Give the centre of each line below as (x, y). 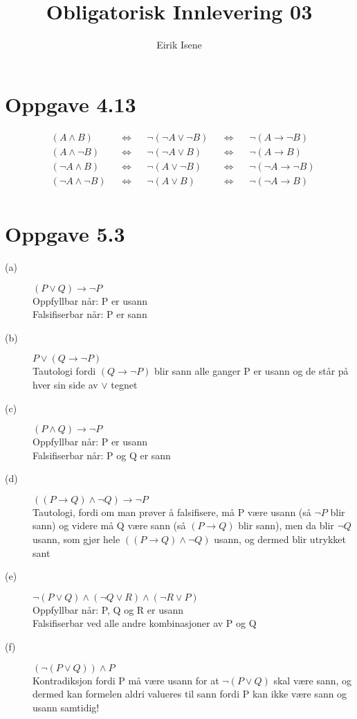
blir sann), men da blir (286, 525)
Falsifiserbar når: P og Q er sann (102, 455)
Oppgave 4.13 (71, 104)
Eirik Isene (179, 45)
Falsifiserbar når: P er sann (90, 314)
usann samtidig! (66, 707)
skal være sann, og (313, 680)
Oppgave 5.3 (65, 233)
